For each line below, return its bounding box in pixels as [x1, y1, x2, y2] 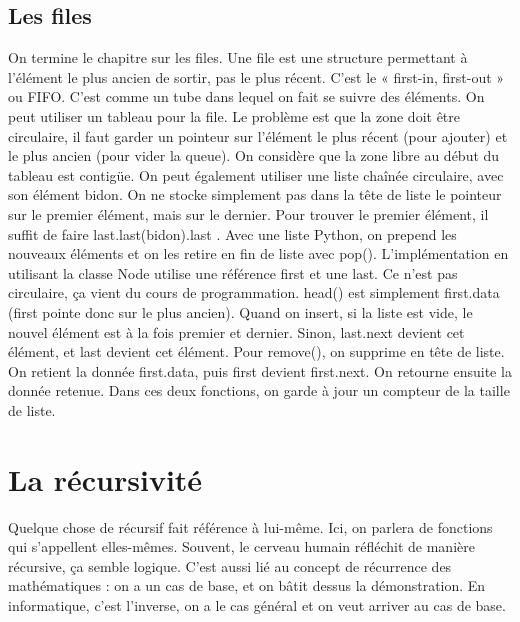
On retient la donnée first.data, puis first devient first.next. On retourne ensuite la [8, 360, 512, 381]
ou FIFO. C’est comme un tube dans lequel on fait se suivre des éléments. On [8, 86, 485, 107]
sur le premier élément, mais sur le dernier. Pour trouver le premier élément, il [8, 203, 489, 224]
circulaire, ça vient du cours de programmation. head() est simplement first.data [8, 282, 500, 303]
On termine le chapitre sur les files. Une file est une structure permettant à [8, 47, 468, 68]
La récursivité [8, 458, 203, 499]
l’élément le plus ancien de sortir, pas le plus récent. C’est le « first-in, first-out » [8, 66, 505, 87]
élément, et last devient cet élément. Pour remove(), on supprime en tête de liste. [8, 341, 505, 362]
